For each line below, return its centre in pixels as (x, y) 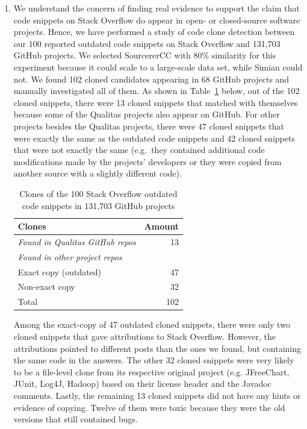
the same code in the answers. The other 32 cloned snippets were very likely (154, 360)
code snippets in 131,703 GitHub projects (98, 205)
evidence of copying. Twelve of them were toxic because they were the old (149, 407)
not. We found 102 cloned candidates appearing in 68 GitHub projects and (151, 79)
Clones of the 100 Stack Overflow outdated (98, 193)
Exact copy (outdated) (60, 271)
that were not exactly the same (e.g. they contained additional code (139, 150)
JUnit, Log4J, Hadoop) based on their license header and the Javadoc (142, 384)
